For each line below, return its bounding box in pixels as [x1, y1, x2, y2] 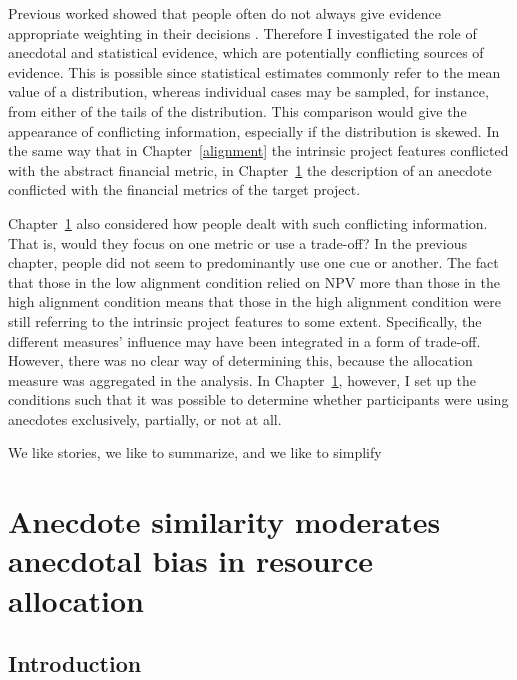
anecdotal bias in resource [8, 540, 373, 581]
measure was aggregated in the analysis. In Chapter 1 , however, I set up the [8, 369, 476, 390]
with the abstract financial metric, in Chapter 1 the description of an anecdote [8, 159, 492, 180]
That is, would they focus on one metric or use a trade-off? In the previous [8, 232, 467, 253]
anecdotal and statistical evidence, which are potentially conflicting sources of [8, 42, 484, 63]
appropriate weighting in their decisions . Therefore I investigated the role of [8, 22, 477, 43]
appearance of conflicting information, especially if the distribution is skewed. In [8, 120, 500, 141]
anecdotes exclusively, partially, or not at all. [8, 408, 282, 429]
